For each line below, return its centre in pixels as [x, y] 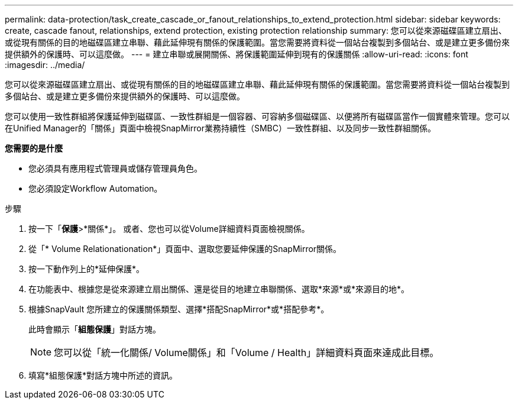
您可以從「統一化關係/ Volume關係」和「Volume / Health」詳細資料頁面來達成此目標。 [247, 353]
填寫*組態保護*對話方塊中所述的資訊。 [103, 375]
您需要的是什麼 [34, 148]
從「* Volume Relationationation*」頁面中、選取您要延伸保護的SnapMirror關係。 [185, 249]
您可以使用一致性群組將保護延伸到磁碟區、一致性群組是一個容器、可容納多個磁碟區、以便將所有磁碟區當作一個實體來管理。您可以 [257, 116]
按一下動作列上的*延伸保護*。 [87, 269]
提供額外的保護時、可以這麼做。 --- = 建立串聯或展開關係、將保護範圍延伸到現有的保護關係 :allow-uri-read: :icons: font [237, 54]
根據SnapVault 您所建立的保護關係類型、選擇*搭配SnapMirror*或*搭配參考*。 [179, 309]
